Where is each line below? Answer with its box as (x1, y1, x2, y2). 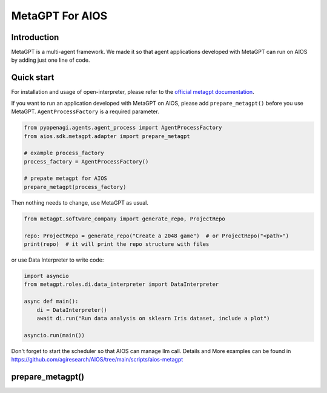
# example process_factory (24, 150, 104, 157)
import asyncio (24, 272, 69, 279)
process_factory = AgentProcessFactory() (24, 158, 149, 165)
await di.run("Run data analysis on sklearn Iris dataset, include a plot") (36, 315, 270, 322)
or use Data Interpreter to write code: (11, 256, 104, 263)
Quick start (11, 73, 54, 83)
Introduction (11, 32, 59, 42)
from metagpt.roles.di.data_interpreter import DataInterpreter (24, 281, 219, 288)
